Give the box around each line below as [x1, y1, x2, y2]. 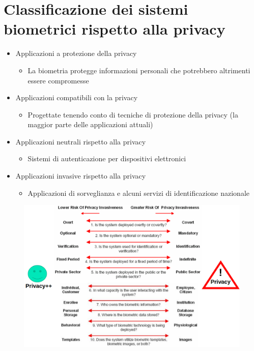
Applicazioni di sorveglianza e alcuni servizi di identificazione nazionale [27, 187, 250, 198]
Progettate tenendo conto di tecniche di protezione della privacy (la [27, 109, 238, 120]
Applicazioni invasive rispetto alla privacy [15, 170, 146, 181]
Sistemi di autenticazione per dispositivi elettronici [27, 153, 186, 164]
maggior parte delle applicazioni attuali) [27, 119, 153, 130]
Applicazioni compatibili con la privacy [15, 92, 138, 103]
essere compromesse [27, 75, 89, 85]
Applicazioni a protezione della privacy [15, 48, 137, 58]
